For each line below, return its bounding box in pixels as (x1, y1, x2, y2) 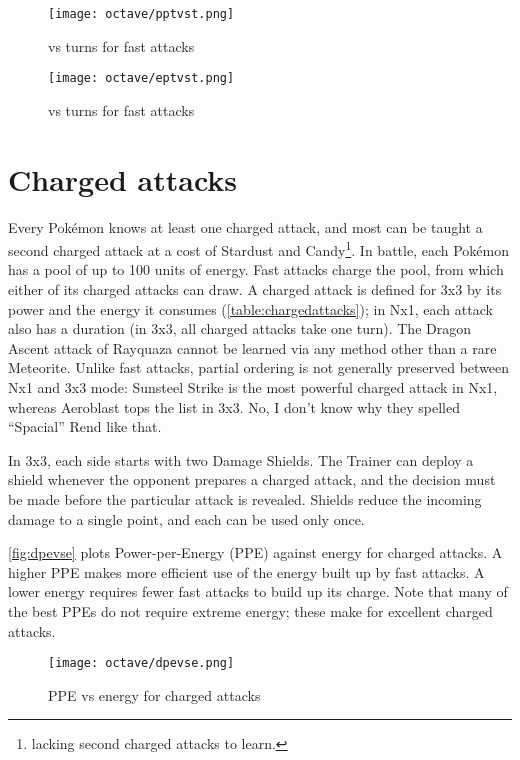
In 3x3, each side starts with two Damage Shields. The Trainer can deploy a (8, 449, 474, 470)
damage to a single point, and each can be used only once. (8, 508, 365, 529)
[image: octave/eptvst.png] (48, 71, 235, 86)
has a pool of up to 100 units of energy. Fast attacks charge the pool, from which (8, 259, 504, 280)
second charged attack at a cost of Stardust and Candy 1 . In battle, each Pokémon (8, 237, 509, 260)
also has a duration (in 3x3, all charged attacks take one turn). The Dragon (8, 318, 471, 339)
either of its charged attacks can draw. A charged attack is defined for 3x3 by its (8, 279, 502, 300)
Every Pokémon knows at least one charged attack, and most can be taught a (8, 216, 483, 237)
